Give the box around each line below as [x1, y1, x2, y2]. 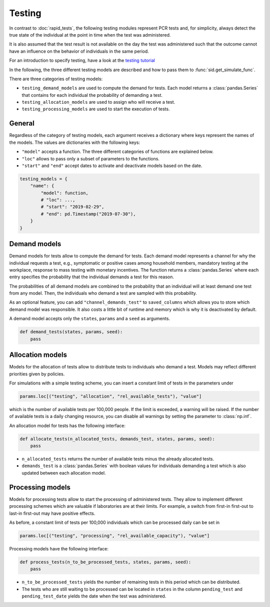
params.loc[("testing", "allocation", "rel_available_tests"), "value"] [19, 393, 202, 399]
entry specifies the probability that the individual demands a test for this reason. [9, 274, 174, 280]
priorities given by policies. [9, 371, 65, 377]
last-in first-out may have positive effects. [9, 510, 95, 516]
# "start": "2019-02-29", [40, 204, 104, 210]
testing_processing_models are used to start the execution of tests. [21, 106, 170, 112]
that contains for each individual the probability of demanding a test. [21, 92, 162, 98]
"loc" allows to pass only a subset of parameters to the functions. [21, 155, 160, 161]
